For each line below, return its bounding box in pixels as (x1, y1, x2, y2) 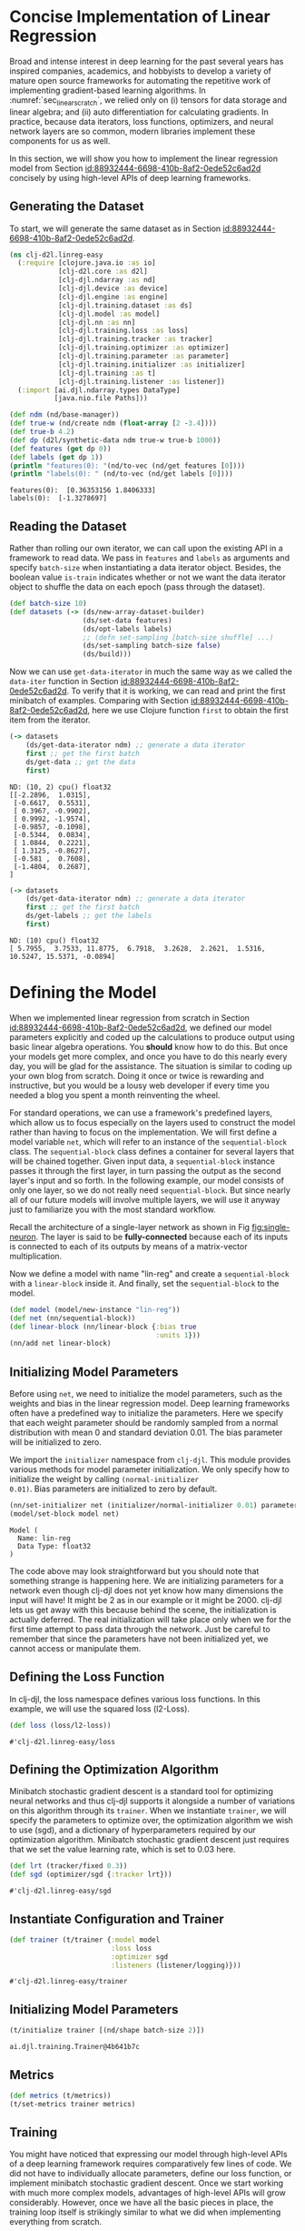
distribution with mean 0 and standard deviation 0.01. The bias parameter (9, 1427, 283, 1439)
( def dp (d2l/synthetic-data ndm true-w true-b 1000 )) (9, 435, 221, 445)
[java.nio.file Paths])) (54, 394, 148, 403)
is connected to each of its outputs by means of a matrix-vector (9, 1240, 248, 1252)
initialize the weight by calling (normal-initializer (9, 1474, 200, 1485)
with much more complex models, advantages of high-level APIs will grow (9, 2187, 286, 2198)
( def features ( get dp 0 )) (9, 444, 112, 453)
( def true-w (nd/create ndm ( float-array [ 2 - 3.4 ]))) (9, 419, 218, 429)
